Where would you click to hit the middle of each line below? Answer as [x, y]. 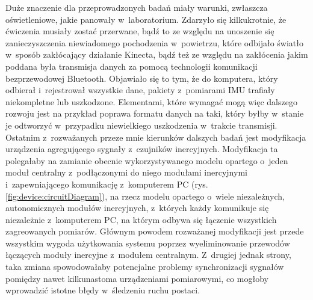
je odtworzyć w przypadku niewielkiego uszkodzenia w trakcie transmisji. [141, 125]
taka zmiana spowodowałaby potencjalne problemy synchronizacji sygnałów [145, 267]
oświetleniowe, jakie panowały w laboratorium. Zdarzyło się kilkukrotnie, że [146, 19]
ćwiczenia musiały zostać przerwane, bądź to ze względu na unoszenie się [140, 31]
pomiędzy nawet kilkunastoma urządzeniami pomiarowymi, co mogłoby [137, 278]
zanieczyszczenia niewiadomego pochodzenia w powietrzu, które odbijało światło [154, 42]
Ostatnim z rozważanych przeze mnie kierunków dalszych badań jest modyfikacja [156, 137]
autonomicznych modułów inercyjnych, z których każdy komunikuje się [137, 208]
